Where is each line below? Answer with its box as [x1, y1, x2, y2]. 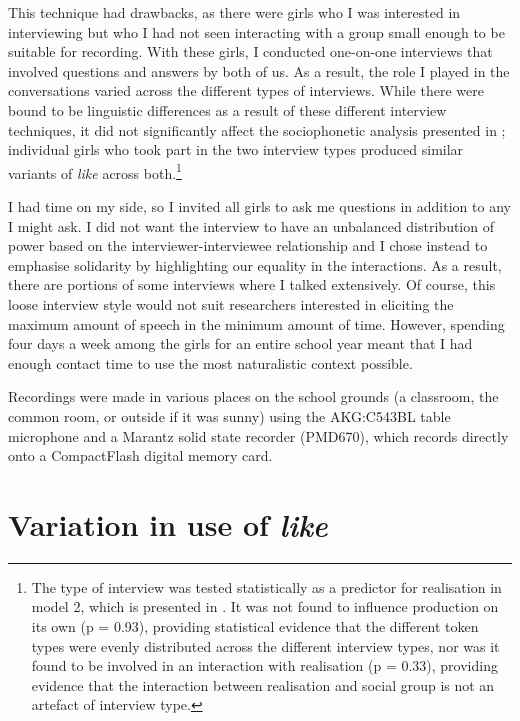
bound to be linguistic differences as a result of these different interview [8, 99, 447, 120]
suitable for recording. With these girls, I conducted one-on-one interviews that [8, 41, 493, 62]
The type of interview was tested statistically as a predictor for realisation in [31, 576, 502, 597]
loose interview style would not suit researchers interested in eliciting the [8, 293, 454, 314]
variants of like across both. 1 [8, 159, 182, 183]
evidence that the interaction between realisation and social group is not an [31, 674, 495, 695]
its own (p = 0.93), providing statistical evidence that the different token [31, 616, 479, 637]
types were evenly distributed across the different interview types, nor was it [31, 635, 500, 656]
